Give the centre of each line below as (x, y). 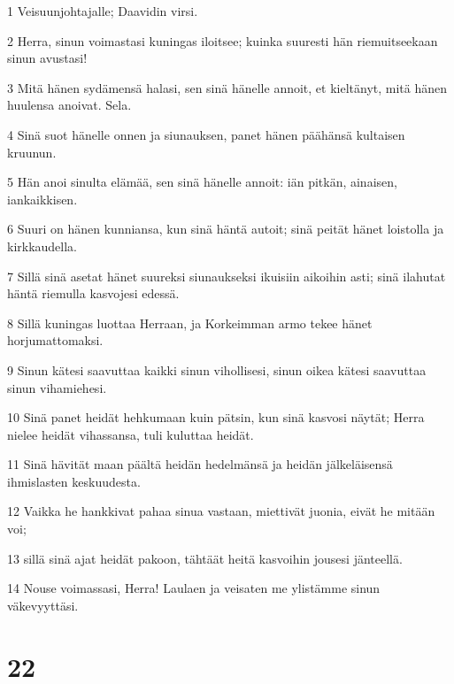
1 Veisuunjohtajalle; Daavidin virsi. (103, 11)
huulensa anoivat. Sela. (69, 105)
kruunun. (32, 152)
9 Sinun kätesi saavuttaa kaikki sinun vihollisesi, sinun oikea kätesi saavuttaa (217, 369)
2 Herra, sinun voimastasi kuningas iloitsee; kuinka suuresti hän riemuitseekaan (223, 40)
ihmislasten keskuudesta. (74, 481)
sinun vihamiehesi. (57, 387)
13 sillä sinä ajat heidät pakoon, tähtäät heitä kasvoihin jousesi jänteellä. (205, 558)
